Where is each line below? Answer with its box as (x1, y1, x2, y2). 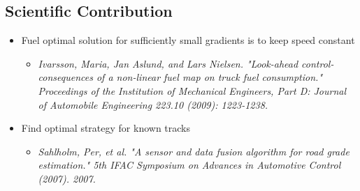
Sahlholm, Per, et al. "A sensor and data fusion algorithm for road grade (38, 144, 350, 158)
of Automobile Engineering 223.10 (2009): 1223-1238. (38, 97, 268, 112)
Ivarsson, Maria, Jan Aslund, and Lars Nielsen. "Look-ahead (38, 56, 298, 70)
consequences (38, 70, 93, 84)
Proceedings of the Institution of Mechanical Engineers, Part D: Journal (38, 83, 347, 98)
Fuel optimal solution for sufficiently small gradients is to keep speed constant (21, 33, 355, 47)
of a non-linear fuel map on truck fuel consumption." (96, 70, 322, 84)
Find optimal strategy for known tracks (21, 121, 191, 135)
